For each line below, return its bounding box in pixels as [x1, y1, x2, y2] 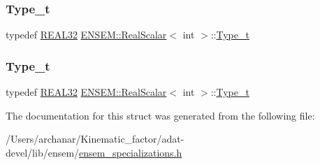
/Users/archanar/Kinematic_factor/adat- [6, 131, 184, 146]
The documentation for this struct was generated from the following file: [6, 108, 315, 122]
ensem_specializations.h [79, 145, 182, 159]
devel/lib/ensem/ [6, 145, 80, 159]
